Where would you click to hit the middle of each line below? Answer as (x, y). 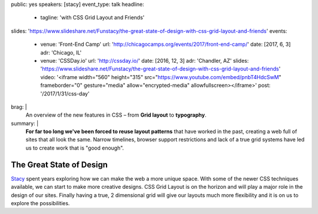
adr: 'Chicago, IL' (61, 52)
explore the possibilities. (40, 203)
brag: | (19, 107)
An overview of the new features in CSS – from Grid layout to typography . (116, 115)
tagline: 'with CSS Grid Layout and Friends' (92, 18)
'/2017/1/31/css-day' (65, 93)
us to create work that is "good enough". (75, 148)
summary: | (25, 123)
